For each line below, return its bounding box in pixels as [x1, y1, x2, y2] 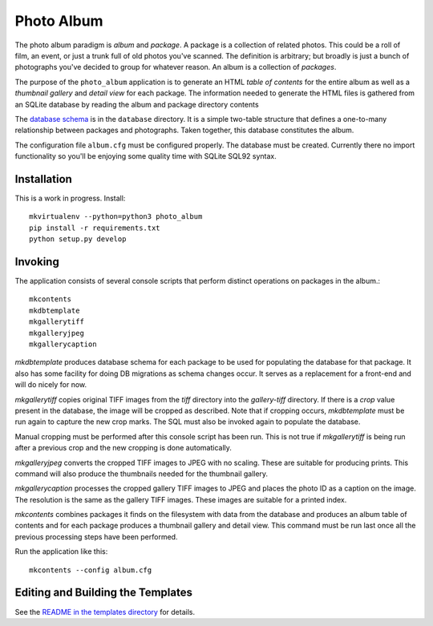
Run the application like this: [14, 547, 108, 556]
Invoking [14, 255, 59, 269]
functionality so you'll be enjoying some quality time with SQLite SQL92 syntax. [14, 151, 277, 161]
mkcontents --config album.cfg [29, 565, 152, 575]
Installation [14, 172, 72, 186]
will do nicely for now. [14, 380, 87, 390]
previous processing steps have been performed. [14, 531, 178, 541]
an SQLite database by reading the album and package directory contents [14, 99, 260, 109]
